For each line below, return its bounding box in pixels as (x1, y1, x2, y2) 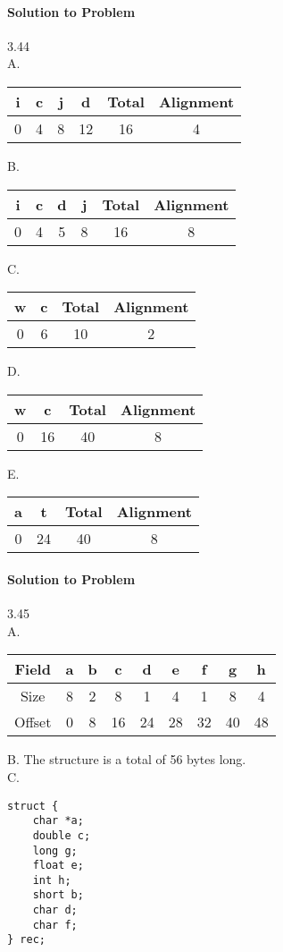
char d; (32, 904, 78, 917)
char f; (32, 918, 78, 931)
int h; (32, 873, 71, 887)
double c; (32, 829, 91, 842)
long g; (32, 844, 78, 857)
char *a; (32, 814, 84, 828)
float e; (32, 859, 84, 872)
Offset (14, 711, 52, 733)
